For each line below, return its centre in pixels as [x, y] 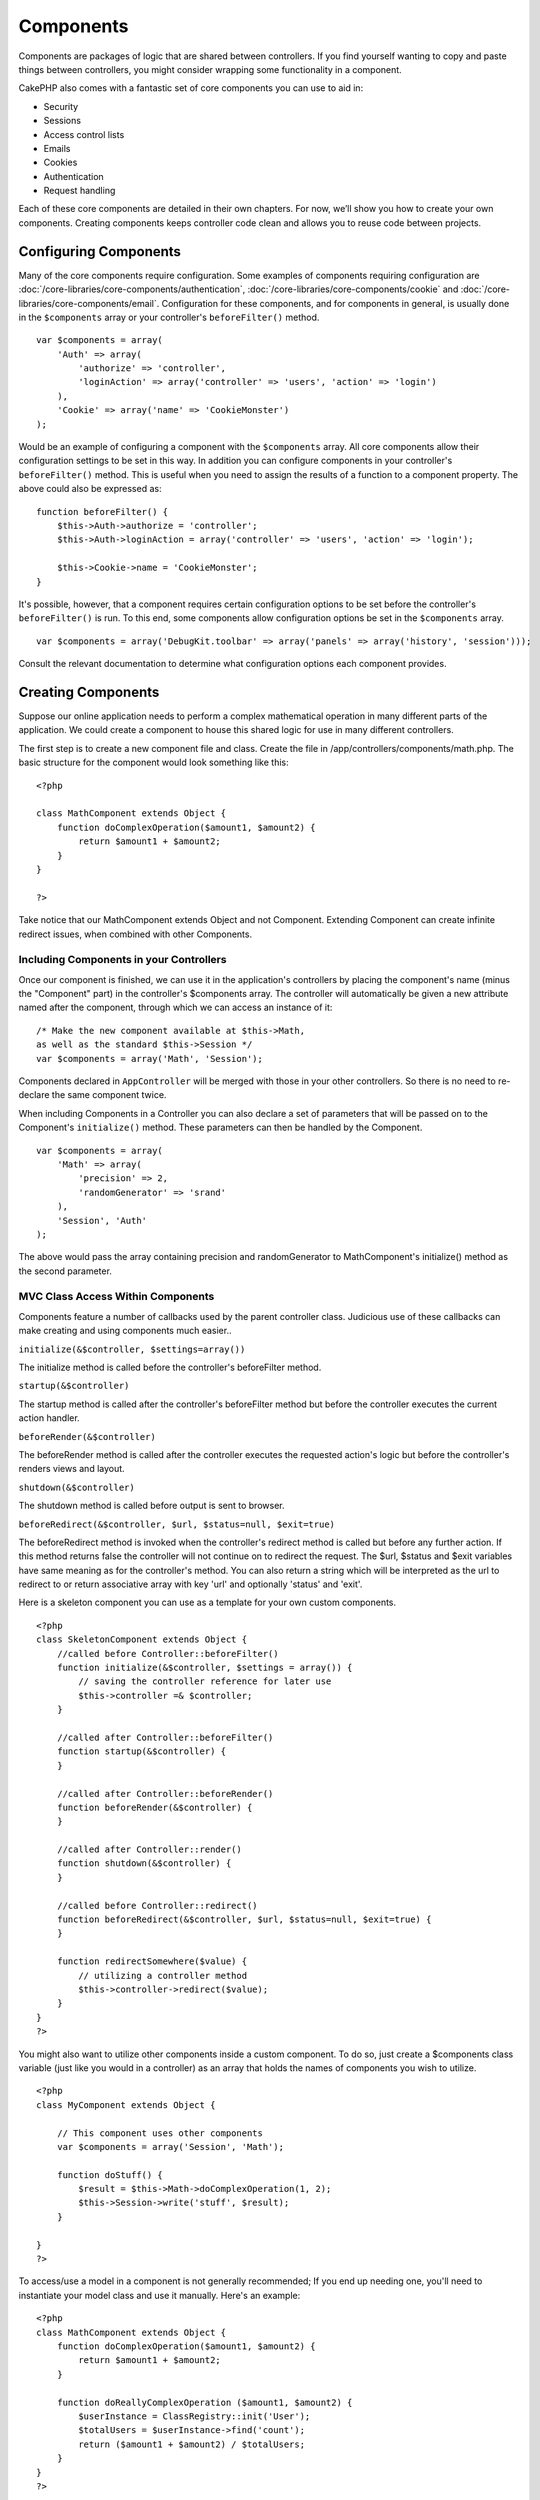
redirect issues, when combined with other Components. [135, 934]
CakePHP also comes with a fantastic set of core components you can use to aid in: [191, 88]
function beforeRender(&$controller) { [154, 1807]
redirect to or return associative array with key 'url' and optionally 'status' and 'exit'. [190, 1584]
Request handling [79, 191]
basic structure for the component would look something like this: [153, 762]
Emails [57, 148]
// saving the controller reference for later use [205, 1681]
